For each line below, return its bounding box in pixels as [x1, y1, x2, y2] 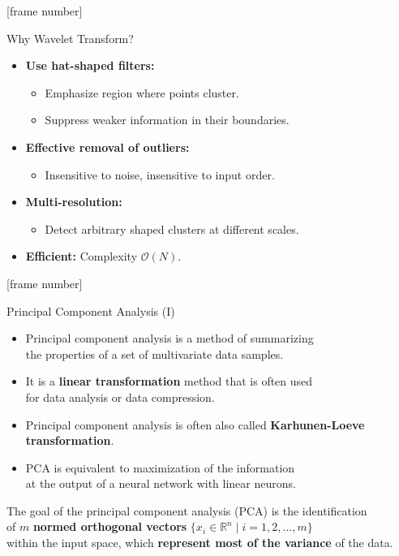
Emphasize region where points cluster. [45, 84, 239, 101]
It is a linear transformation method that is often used [25, 373, 313, 390]
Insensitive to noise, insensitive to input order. [45, 166, 275, 183]
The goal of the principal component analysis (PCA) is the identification [6, 502, 367, 519]
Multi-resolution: [25, 193, 122, 210]
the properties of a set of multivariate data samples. [25, 345, 284, 362]
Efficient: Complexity [25, 248, 138, 265]
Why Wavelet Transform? [6, 29, 134, 46]
